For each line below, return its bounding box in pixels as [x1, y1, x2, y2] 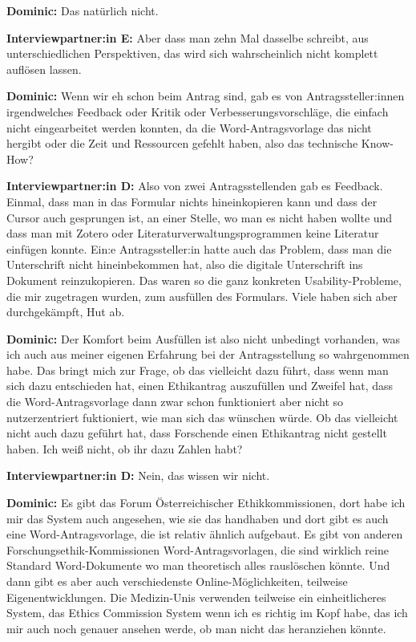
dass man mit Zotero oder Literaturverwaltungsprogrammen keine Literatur [6, 225, 379, 242]
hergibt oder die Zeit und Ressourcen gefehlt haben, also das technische [6, 135, 358, 152]
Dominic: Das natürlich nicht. [6, 2, 159, 18]
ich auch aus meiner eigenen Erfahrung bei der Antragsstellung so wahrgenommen [6, 346, 410, 363]
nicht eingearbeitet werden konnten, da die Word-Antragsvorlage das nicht [6, 119, 372, 136]
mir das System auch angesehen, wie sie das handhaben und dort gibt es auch [6, 510, 389, 526]
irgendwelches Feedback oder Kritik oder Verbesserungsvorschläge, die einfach [6, 103, 389, 120]
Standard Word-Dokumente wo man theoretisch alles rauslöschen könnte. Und [6, 557, 390, 574]
